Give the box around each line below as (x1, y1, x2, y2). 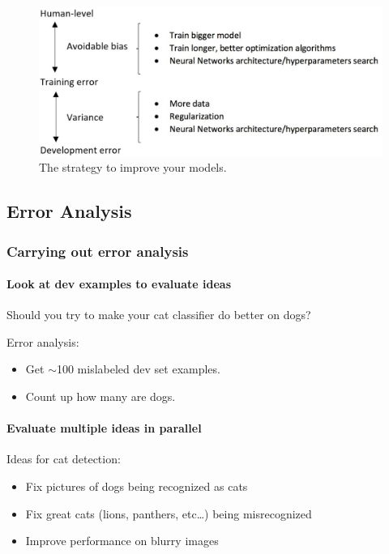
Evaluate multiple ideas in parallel (6, 420, 202, 437)
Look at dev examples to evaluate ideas (6, 275, 232, 292)
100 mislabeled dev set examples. (56, 360, 220, 377)
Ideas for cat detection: (6, 450, 121, 467)
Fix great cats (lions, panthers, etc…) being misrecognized (25, 505, 312, 522)
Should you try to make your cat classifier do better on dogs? (6, 306, 311, 323)
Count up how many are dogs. (25, 388, 176, 405)
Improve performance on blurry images (25, 532, 219, 549)
